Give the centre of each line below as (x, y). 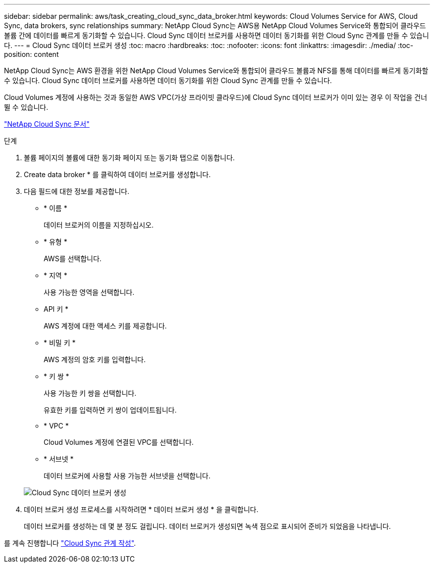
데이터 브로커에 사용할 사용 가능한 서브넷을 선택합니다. (127, 476)
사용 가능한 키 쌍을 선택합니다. (90, 393)
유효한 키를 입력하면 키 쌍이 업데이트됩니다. (110, 410)
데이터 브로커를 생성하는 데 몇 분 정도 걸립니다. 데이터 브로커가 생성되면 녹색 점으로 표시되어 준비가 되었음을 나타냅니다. (207, 526)
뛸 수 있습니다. (26, 107)
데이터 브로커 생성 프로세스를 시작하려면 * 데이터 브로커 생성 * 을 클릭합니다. (141, 509)
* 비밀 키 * (60, 343)
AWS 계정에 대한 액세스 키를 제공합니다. (105, 326)
